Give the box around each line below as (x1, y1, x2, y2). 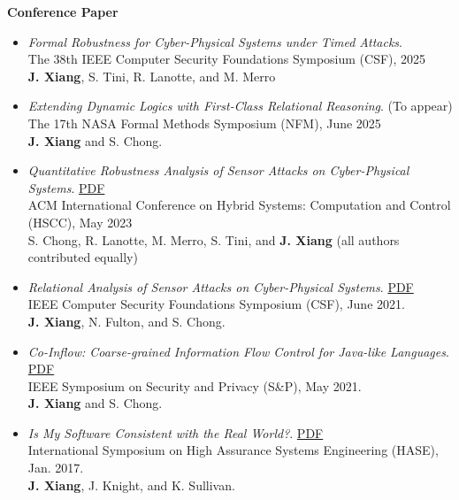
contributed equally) (27, 248, 138, 266)
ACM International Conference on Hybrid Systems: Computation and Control (27, 196, 451, 214)
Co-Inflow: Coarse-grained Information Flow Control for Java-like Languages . (27, 342, 449, 360)
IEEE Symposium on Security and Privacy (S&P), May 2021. (27, 376, 362, 395)
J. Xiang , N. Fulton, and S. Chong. (27, 312, 226, 330)
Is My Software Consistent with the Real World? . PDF (27, 423, 324, 442)
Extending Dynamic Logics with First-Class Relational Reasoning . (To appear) (27, 96, 453, 115)
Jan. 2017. (27, 458, 84, 477)
